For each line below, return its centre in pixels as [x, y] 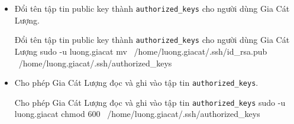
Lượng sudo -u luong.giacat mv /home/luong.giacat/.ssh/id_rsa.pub [141, 51]
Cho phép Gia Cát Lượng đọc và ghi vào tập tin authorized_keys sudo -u [150, 102]
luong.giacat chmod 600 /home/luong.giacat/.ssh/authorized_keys [137, 114]
